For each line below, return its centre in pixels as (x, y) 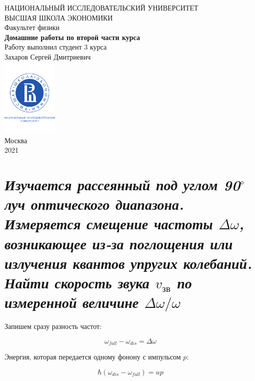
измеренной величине (72, 302)
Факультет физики (32, 27)
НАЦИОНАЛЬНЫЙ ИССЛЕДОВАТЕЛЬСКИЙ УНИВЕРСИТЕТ (101, 8)
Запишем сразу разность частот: (53, 326)
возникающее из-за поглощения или (119, 243)
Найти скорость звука (77, 283)
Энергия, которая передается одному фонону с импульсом (93, 357)
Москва (16, 140)
